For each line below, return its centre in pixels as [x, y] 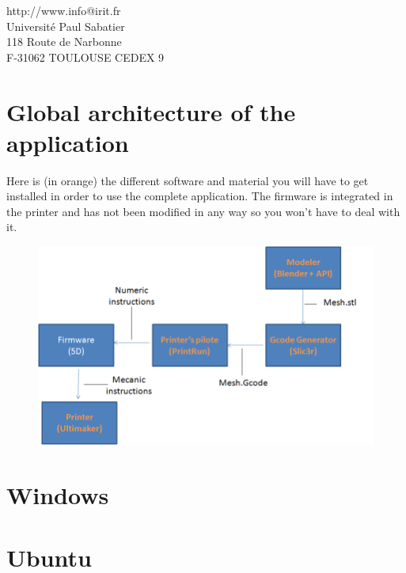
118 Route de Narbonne [64, 42]
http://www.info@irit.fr [64, 10]
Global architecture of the [151, 111]
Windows [58, 495]
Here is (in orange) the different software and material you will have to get [188, 180]
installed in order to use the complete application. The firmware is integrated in [200, 196]
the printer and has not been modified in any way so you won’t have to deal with [203, 211]
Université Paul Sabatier [66, 26]
